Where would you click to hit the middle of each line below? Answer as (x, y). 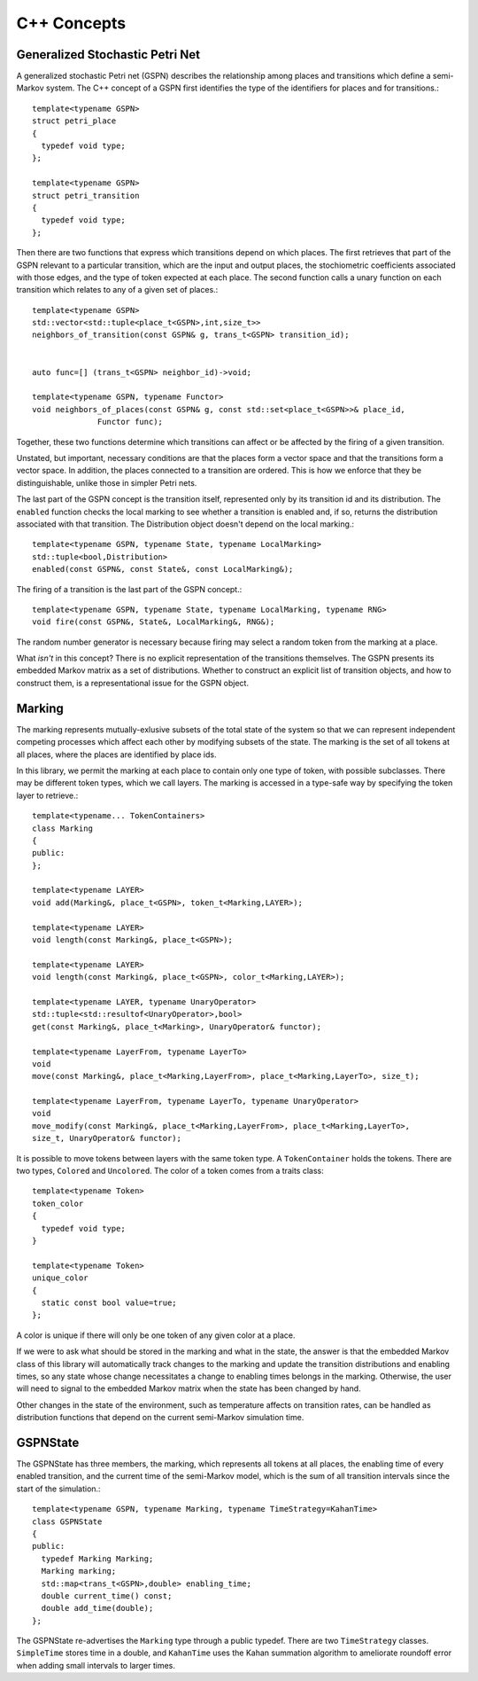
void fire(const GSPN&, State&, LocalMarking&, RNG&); (154, 622)
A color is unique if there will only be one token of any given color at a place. (156, 1335)
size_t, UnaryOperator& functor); (107, 1138)
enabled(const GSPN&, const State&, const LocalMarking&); (163, 569)
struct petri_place (74, 121)
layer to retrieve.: (47, 795)
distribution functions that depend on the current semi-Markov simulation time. (160, 1418)
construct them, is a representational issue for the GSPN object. (133, 683)
